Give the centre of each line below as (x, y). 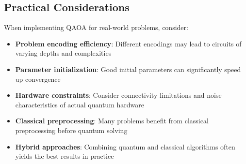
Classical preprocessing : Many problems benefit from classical (112, 121)
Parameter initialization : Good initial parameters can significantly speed (128, 69)
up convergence (38, 79)
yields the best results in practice (65, 156)
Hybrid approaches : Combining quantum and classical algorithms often (125, 146)
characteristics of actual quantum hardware (80, 104)
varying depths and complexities (63, 53)
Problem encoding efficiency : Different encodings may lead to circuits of (128, 43)
